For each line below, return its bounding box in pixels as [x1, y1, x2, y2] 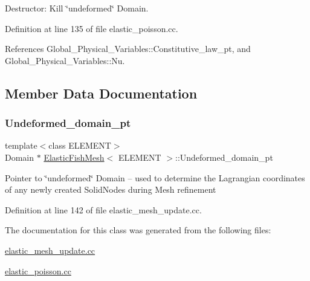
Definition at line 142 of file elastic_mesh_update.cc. [5, 203, 202, 216]
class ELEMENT [48, 139, 111, 152]
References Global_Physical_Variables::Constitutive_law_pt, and [5, 42, 251, 55]
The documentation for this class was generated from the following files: [5, 224, 271, 236]
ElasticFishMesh [44, 150, 105, 163]
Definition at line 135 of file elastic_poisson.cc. [5, 22, 178, 34]
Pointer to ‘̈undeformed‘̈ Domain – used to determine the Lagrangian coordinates [5, 171, 305, 184]
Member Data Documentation [5, 83, 198, 102]
